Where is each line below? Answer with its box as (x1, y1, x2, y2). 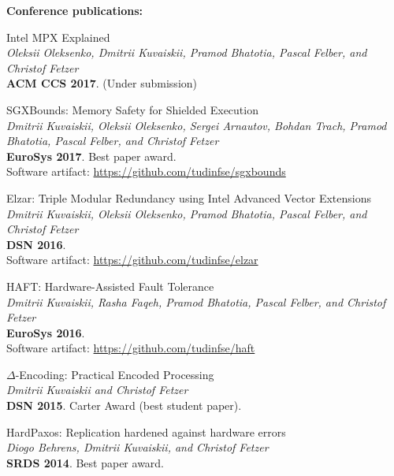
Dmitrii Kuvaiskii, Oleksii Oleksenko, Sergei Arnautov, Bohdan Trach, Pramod (6, 117, 387, 133)
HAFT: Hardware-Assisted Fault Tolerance (6, 277, 214, 294)
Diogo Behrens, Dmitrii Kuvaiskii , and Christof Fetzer (6, 439, 269, 456)
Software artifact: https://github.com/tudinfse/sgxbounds (6, 163, 286, 180)
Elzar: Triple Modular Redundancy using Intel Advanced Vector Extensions (6, 189, 372, 206)
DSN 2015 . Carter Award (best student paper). (6, 397, 242, 414)
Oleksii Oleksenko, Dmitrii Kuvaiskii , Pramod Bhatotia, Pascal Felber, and (6, 44, 367, 61)
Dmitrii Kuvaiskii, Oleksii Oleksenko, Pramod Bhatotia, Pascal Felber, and (6, 205, 367, 221)
